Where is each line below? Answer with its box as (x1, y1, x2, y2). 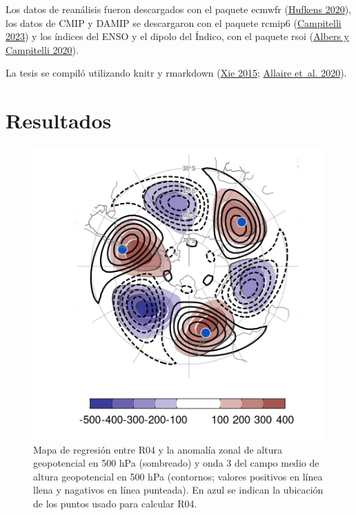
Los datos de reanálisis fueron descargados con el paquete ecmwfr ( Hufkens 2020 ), (6, 2, 351, 16)
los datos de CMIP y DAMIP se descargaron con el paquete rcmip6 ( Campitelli (6, 15, 342, 30)
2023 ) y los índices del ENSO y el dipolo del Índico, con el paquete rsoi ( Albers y (6, 29, 349, 43)
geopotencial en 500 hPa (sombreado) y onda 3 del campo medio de (33, 456, 319, 470)
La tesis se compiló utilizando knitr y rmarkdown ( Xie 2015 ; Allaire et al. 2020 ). (6, 66, 347, 80)
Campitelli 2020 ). (6, 42, 79, 57)
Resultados (6, 106, 112, 135)
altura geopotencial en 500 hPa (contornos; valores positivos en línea (33, 469, 323, 483)
